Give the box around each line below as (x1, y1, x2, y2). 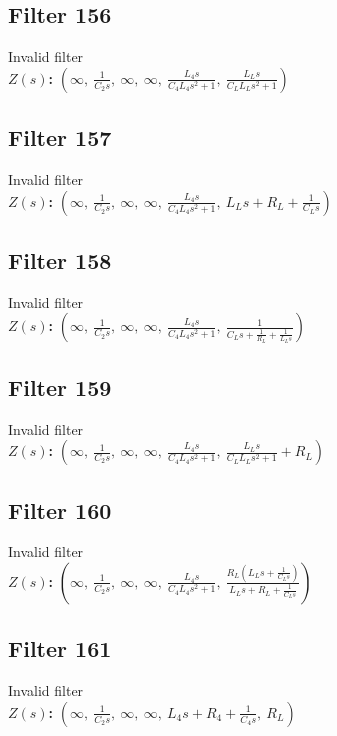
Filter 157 (8, 122, 112, 153)
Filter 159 (8, 371, 112, 402)
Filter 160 (8, 494, 112, 525)
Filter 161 (8, 633, 112, 664)
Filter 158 (8, 244, 112, 275)
